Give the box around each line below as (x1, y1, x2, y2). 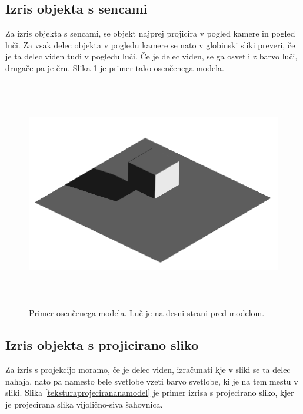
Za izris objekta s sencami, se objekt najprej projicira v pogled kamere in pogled (5, 27, 295, 39)
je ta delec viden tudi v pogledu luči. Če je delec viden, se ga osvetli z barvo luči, (5, 50, 298, 62)
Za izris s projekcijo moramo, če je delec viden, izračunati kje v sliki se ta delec (5, 363, 291, 375)
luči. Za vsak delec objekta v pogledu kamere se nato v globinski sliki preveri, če (5, 38, 295, 51)
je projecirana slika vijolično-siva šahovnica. (5, 398, 163, 410)
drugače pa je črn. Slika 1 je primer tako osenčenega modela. (5, 61, 224, 74)
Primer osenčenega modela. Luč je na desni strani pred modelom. (29, 307, 265, 319)
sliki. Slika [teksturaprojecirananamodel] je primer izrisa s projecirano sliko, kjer (5, 386, 294, 399)
